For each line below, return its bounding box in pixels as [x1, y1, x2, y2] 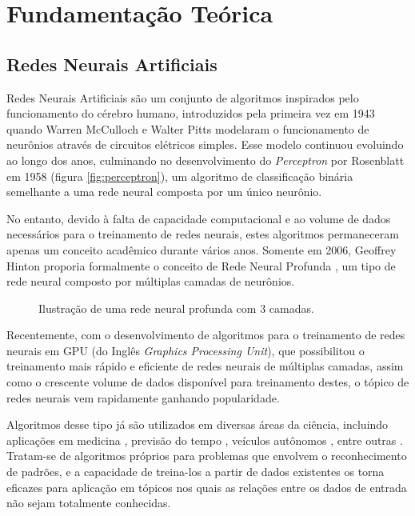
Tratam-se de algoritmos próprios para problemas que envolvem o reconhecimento [6, 447, 407, 464]
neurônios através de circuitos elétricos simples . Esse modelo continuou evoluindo [6, 136, 404, 153]
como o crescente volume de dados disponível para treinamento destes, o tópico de [6, 374, 409, 390]
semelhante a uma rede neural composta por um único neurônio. [6, 183, 322, 200]
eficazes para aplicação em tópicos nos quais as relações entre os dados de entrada [6, 478, 407, 495]
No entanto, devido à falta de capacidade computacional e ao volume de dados [6, 210, 391, 226]
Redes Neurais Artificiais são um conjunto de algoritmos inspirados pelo [6, 89, 359, 106]
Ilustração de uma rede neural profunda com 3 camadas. [38, 299, 314, 316]
